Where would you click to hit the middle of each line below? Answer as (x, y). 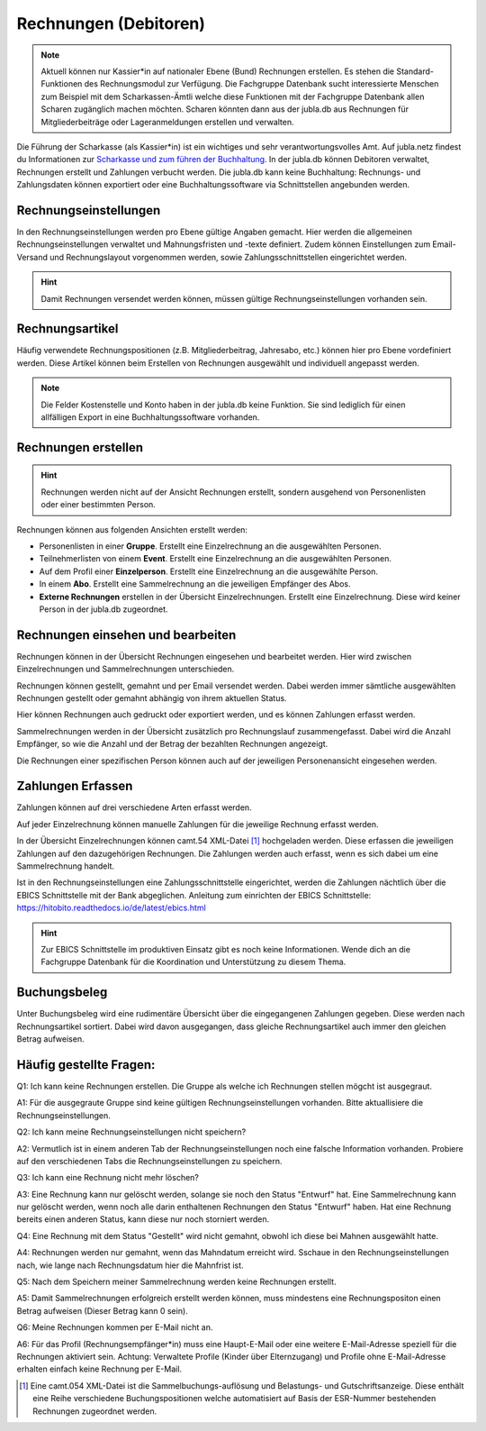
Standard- (415, 71)
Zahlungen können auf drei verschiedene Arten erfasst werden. (134, 807)
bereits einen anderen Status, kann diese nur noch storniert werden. (143, 1219)
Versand (32, 257)
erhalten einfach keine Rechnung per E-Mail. (99, 1369)
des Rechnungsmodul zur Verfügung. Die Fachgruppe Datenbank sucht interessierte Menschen (261, 84)
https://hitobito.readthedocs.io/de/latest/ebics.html (111, 908)
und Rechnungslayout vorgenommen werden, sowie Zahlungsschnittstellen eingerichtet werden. (229, 257)
